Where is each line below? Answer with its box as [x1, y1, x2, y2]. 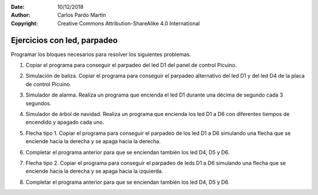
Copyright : [11, 19, 38, 27]
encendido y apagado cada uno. [25, 118, 104, 126]
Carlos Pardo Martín [57, 12, 106, 19]
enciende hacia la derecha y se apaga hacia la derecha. [25, 138, 161, 145]
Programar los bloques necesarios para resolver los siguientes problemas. [11, 51, 191, 58]
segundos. [25, 100, 52, 107]
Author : [11, 12, 31, 19]
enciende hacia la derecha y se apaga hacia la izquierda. [25, 168, 163, 175]
